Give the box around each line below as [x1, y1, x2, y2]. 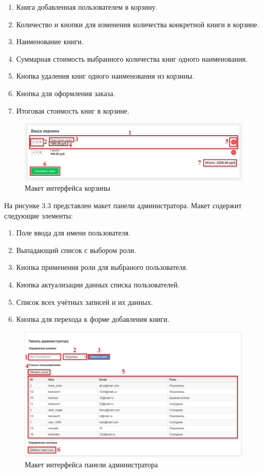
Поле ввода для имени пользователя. [16, 227, 130, 238]
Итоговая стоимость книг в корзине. [16, 105, 129, 116]
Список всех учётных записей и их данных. [16, 296, 153, 307]
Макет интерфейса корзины [25, 183, 110, 193]
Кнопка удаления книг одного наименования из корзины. [16, 70, 195, 81]
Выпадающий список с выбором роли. [16, 244, 136, 255]
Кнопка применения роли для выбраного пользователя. [16, 262, 188, 272]
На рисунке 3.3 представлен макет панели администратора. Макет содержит [4, 199, 242, 210]
